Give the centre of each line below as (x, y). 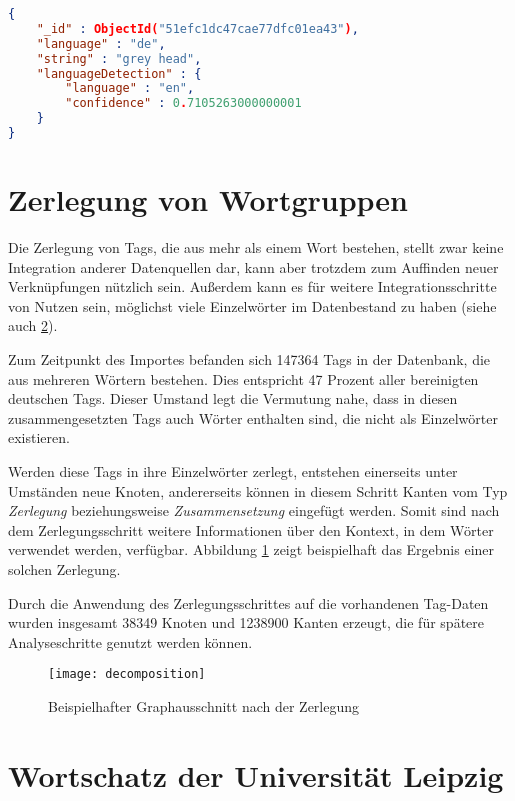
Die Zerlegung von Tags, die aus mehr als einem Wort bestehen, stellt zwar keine (256, 247)
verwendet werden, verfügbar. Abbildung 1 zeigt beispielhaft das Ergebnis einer (251, 549)
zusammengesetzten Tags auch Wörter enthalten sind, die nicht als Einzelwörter (253, 417)
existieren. (39, 437)
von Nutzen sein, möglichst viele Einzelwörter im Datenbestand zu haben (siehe (252, 305)
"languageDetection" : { (119, 73)
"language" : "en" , (130, 88)
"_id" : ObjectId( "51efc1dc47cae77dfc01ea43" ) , (197, 28)
